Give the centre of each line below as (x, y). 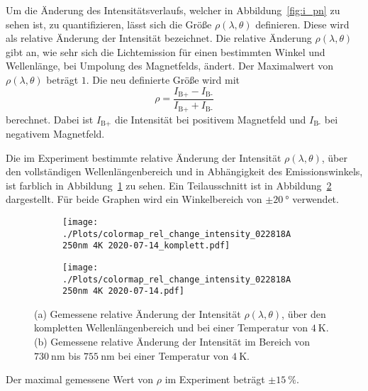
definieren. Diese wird (302, 24)
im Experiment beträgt (215, 379)
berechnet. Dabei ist (50, 119)
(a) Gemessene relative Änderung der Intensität (138, 313)
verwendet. (316, 199)
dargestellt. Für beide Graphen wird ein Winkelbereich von (134, 199)
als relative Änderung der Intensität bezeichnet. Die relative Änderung (159, 38)
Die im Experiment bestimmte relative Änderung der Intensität (144, 157)
